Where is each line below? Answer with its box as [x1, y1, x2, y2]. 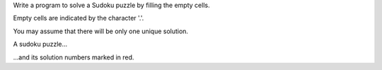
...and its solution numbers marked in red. [13, 53, 134, 62]
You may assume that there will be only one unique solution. [13, 27, 189, 35]
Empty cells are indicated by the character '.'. [13, 14, 144, 23]
